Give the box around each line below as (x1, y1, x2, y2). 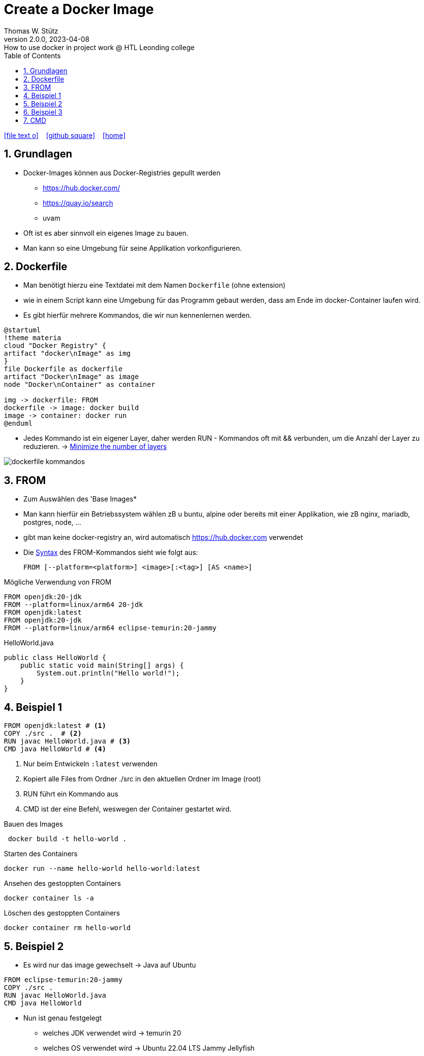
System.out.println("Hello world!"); (36, 669, 180, 677)
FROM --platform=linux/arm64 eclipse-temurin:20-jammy (4, 624, 217, 632)
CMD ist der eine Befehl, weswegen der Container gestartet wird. (23, 805, 232, 814)
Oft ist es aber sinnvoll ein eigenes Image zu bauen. (23, 228, 188, 237)
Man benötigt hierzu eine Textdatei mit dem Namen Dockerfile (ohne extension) (23, 281, 286, 290)
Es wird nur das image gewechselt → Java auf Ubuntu (23, 960, 196, 969)
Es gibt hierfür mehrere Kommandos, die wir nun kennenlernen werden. (23, 311, 252, 320)
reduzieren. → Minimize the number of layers (23, 442, 167, 451)
